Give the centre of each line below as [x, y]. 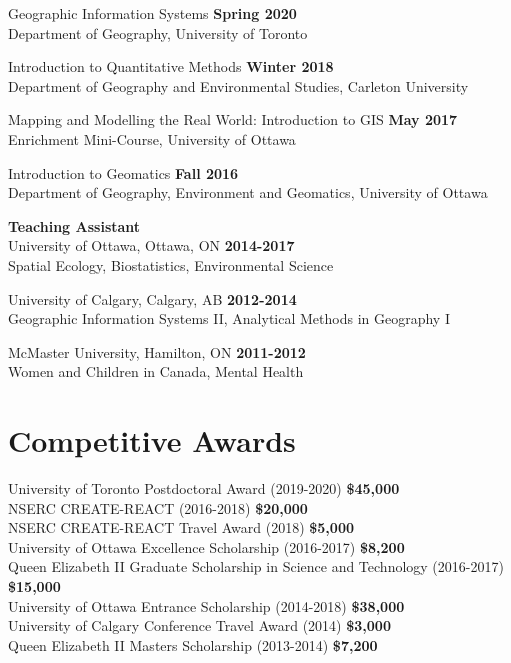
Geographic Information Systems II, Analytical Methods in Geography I [229, 318]
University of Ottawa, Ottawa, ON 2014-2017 [151, 245]
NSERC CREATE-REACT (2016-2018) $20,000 [158, 507]
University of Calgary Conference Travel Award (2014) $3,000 [199, 625]
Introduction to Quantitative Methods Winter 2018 [171, 66]
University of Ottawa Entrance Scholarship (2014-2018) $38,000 [206, 605]
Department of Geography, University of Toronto [158, 32]
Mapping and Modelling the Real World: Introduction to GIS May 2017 [233, 119]
